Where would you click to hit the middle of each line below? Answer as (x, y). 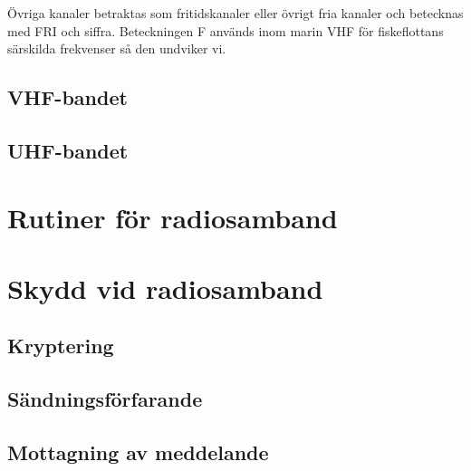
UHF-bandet (68, 150)
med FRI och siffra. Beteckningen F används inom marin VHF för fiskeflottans (226, 30)
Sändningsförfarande (105, 399)
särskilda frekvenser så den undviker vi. (117, 48)
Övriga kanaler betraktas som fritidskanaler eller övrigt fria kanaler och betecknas (235, 13)
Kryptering (61, 346)
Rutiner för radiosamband (173, 217)
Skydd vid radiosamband (165, 288)
